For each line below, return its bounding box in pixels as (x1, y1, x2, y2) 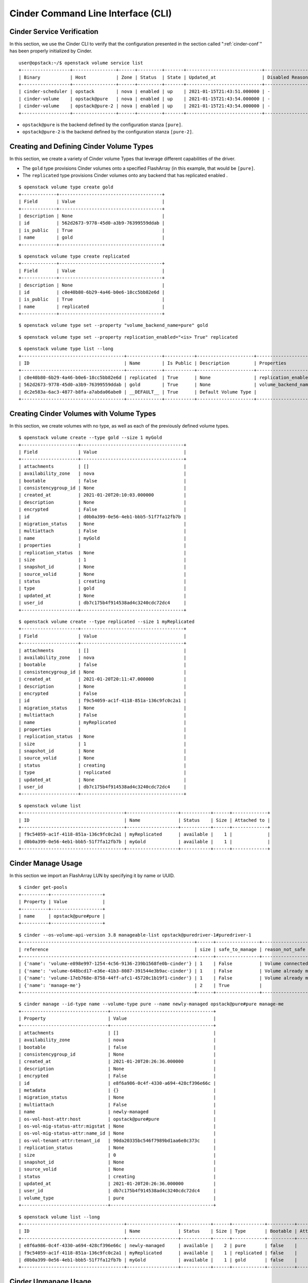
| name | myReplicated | (18, 719, 187, 725)
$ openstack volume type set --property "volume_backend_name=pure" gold (18, 322, 208, 328)
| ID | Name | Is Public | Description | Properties (18, 360, 287, 366)
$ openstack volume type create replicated (18, 253, 130, 259)
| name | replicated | (18, 303, 165, 309)
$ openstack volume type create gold (18, 184, 114, 190)
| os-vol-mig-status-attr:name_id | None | (18, 1131, 217, 1136)
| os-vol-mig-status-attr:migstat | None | (18, 1123, 217, 1129)
